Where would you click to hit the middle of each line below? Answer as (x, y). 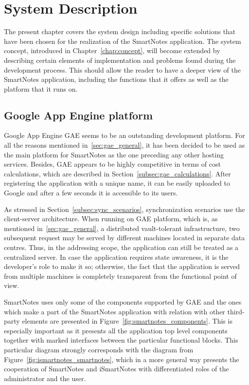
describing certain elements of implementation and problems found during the (120, 60)
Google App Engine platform (79, 115)
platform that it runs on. (41, 88)
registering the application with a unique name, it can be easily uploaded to (117, 183)
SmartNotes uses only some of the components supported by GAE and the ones (123, 301)
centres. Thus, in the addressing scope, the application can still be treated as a (121, 247)
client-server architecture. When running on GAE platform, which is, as (111, 219)
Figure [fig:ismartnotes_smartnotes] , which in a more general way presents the (122, 359)
